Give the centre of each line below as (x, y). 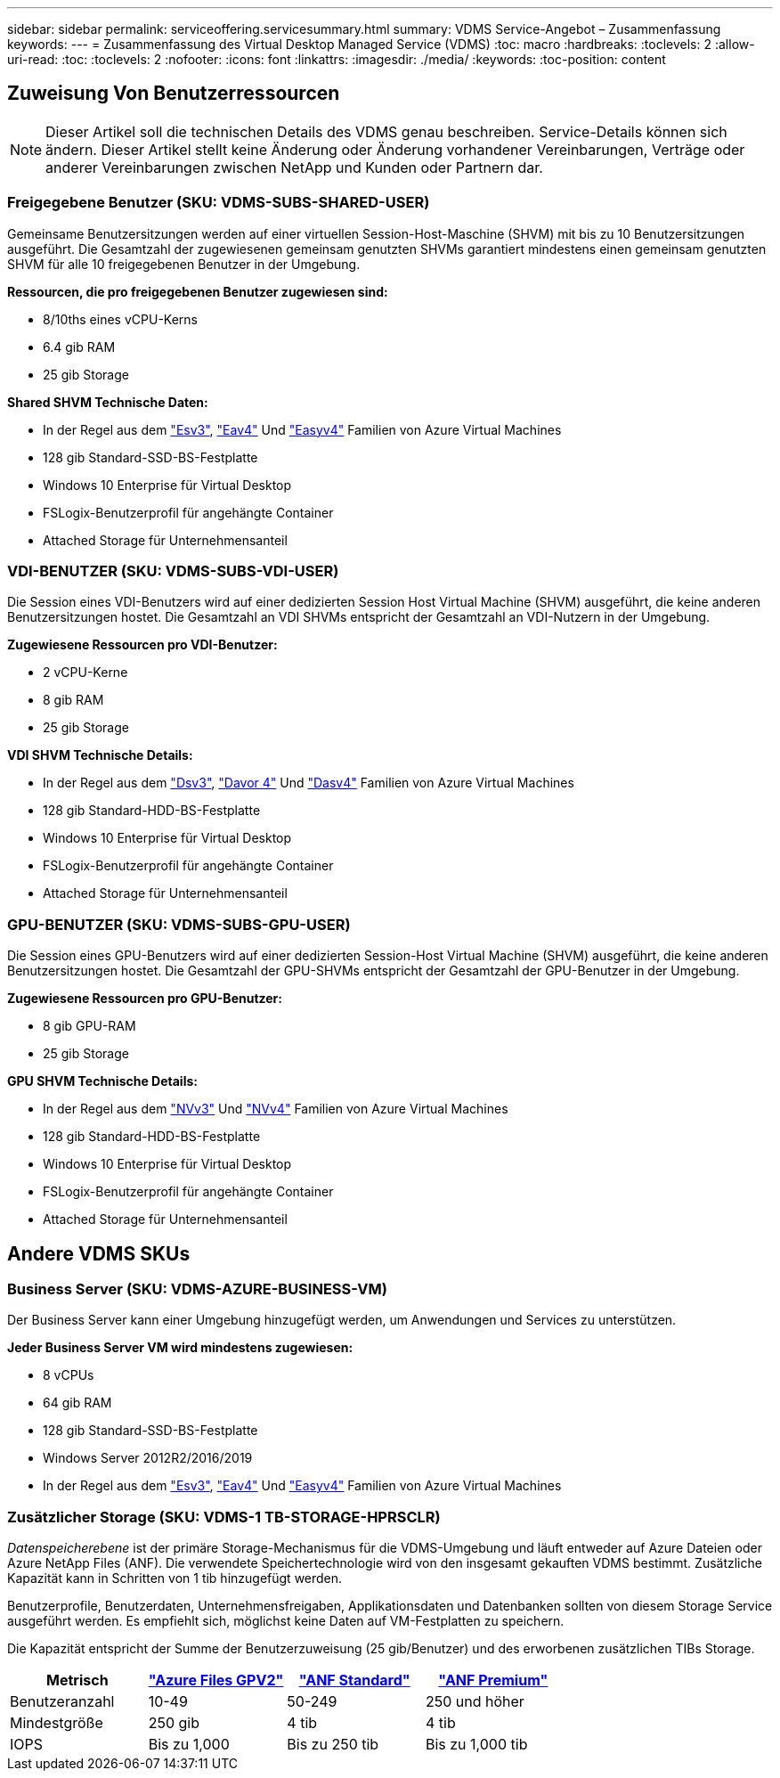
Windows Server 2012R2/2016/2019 (148, 1458)
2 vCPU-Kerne (85, 673)
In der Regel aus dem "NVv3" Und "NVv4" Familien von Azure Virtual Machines (276, 1109)
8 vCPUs (69, 1375)
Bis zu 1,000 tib (476, 1745)
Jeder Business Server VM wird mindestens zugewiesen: (180, 1348)
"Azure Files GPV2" (216, 1680)
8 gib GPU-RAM (89, 1026)
